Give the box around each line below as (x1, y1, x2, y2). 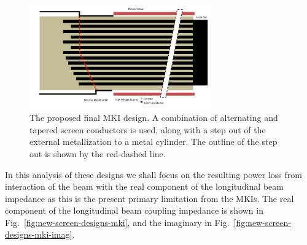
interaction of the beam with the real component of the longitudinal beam (5, 180, 284, 193)
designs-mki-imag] (5, 228, 72, 241)
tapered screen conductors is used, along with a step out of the (29, 123, 266, 136)
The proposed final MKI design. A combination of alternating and (29, 111, 278, 124)
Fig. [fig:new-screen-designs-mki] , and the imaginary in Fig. (5, 216, 230, 228)
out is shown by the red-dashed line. (29, 147, 166, 160)
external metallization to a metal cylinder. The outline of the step (29, 135, 278, 148)
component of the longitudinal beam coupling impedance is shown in (5, 204, 263, 217)
